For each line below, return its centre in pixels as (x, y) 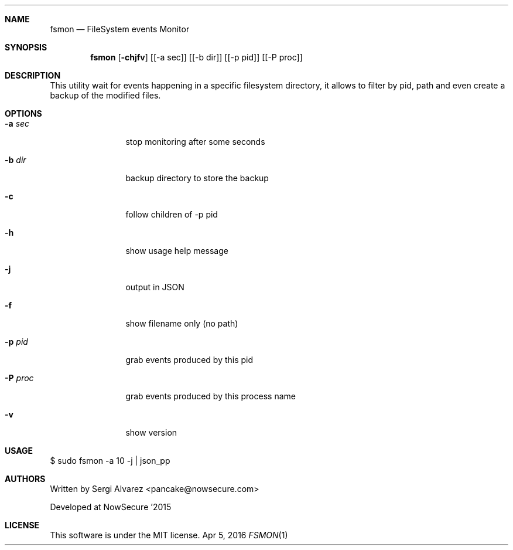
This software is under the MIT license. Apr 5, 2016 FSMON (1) (169, 535)
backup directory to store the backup (197, 178)
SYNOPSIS (26, 47)
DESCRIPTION (33, 75)
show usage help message (177, 251)
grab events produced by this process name (211, 396)
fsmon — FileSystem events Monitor (120, 29)
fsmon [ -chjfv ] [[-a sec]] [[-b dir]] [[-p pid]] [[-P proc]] (196, 57)
